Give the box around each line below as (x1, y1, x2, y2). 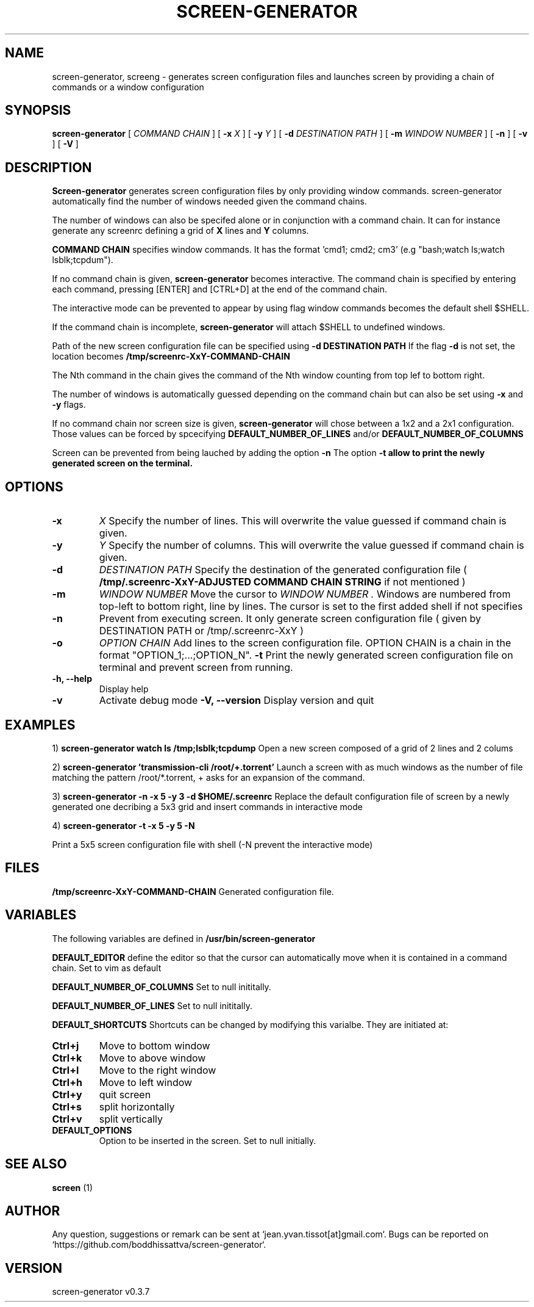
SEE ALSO (5, 1156, 67, 1172)
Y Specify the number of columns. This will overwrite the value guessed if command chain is (99, 539, 524, 552)
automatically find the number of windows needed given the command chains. (52, 196, 367, 207)
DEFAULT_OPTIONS (52, 1124, 132, 1135)
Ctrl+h (52, 1076, 83, 1088)
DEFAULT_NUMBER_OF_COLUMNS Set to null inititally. (52, 981, 271, 992)
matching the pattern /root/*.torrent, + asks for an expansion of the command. (52, 772, 365, 783)
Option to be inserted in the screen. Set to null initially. (99, 1135, 316, 1146)
